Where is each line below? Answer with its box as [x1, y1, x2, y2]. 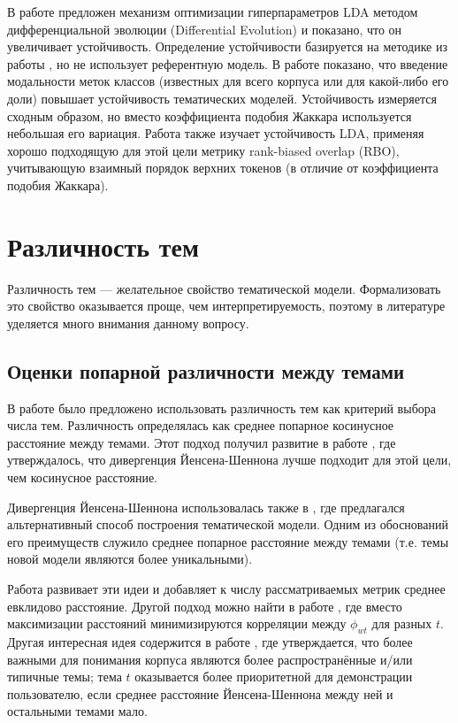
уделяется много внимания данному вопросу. [7, 313, 249, 332]
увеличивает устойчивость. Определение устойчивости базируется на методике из [7, 37, 447, 56]
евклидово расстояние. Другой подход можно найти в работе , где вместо [7, 596, 402, 615]
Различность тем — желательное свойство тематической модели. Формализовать [7, 279, 441, 297]
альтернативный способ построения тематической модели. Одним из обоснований [7, 515, 448, 534]
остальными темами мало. [7, 702, 148, 720]
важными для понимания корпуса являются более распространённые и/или [7, 650, 413, 668]
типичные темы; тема [7, 667, 122, 686]
